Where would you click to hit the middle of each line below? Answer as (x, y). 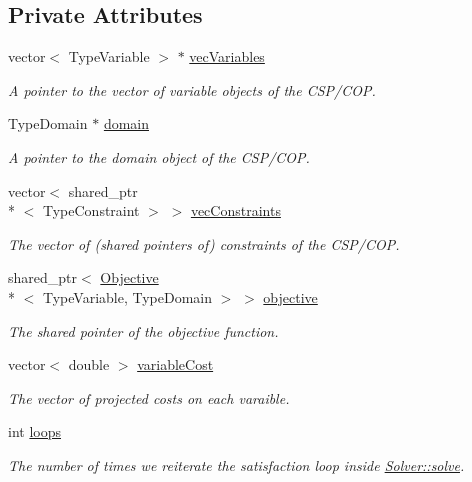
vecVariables (227, 56)
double (89, 364)
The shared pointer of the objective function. (143, 330)
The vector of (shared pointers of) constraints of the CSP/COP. (204, 243)
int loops (34, 431)
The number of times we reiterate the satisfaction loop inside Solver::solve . (236, 464)
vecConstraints (235, 210)
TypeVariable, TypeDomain (127, 296)
